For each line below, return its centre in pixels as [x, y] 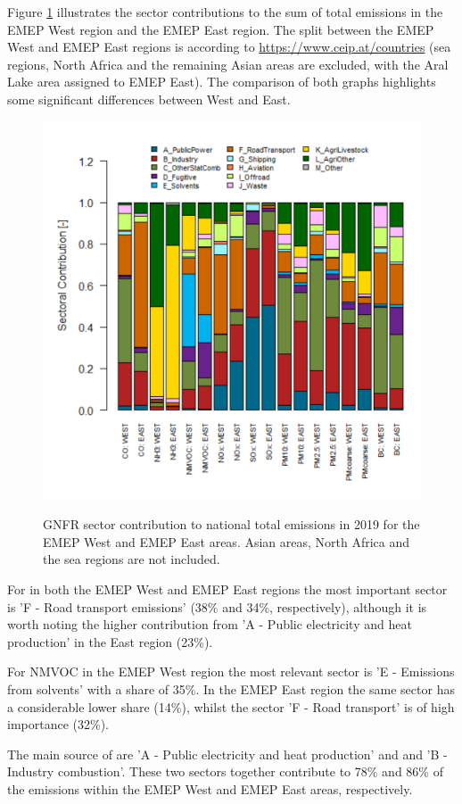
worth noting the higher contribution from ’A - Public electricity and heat [210, 624]
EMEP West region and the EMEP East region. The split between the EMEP [221, 29]
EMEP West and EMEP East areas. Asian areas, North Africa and [227, 541]
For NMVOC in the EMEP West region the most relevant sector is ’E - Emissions [231, 671]
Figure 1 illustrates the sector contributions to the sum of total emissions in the [225, 12]
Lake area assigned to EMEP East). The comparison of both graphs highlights [222, 82]
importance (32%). [58, 724]
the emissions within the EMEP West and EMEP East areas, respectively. [210, 788]
